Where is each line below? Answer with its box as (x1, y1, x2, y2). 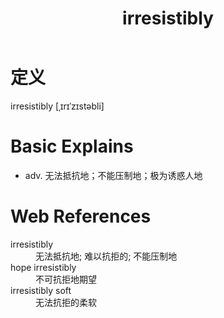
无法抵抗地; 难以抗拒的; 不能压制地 (35, 250, 178, 262)
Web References (10, 205, 152, 228)
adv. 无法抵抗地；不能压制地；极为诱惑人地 (24, 169, 203, 181)
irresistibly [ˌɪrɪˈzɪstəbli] (10, 100, 105, 112)
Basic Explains (10, 135, 134, 158)
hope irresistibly (10, 261, 77, 273)
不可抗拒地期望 (35, 273, 97, 285)
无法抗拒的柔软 (35, 296, 97, 308)
